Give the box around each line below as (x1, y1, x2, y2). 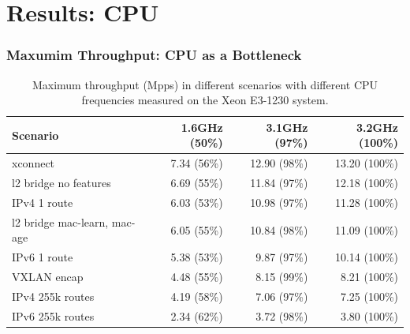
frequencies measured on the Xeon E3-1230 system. (81, 92, 329, 108)
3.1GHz (266, 118, 308, 135)
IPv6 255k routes (12, 307, 95, 324)
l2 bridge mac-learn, (12, 213, 109, 230)
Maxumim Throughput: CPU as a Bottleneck (6, 45, 302, 65)
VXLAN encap (12, 268, 84, 285)
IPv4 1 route (12, 193, 73, 210)
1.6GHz (181, 118, 223, 135)
